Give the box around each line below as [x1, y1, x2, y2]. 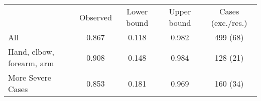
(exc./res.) [211, 17, 247, 28]
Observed [79, 11, 112, 23]
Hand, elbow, [8, 46, 55, 57]
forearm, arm [8, 57, 54, 69]
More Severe [8, 72, 51, 83]
